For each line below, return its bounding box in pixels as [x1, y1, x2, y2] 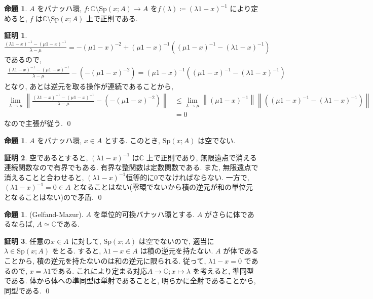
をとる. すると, [52, 245, 101, 256]
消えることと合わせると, [4, 172, 84, 182]
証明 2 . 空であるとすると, [4, 152, 88, 162]
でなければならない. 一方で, [158, 172, 249, 182]
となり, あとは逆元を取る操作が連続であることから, [4, 81, 173, 92]
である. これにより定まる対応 [51, 265, 147, 276]
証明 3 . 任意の [4, 235, 51, 246]
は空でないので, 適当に [138, 235, 214, 246]
